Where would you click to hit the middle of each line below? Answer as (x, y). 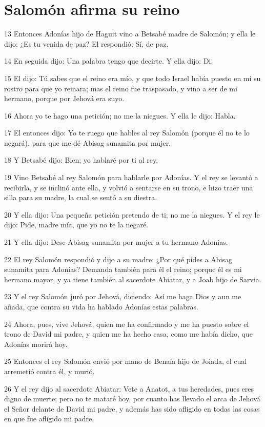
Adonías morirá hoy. (36, 344)
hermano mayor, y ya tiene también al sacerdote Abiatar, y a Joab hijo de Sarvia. (133, 279)
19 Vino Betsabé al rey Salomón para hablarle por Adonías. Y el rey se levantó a (131, 177)
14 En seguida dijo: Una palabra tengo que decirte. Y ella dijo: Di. (109, 61)
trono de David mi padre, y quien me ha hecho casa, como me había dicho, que (128, 334)
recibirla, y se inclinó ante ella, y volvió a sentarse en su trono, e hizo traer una (129, 187)
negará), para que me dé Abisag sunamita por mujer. (88, 142)
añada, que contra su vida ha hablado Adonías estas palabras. (101, 306)
